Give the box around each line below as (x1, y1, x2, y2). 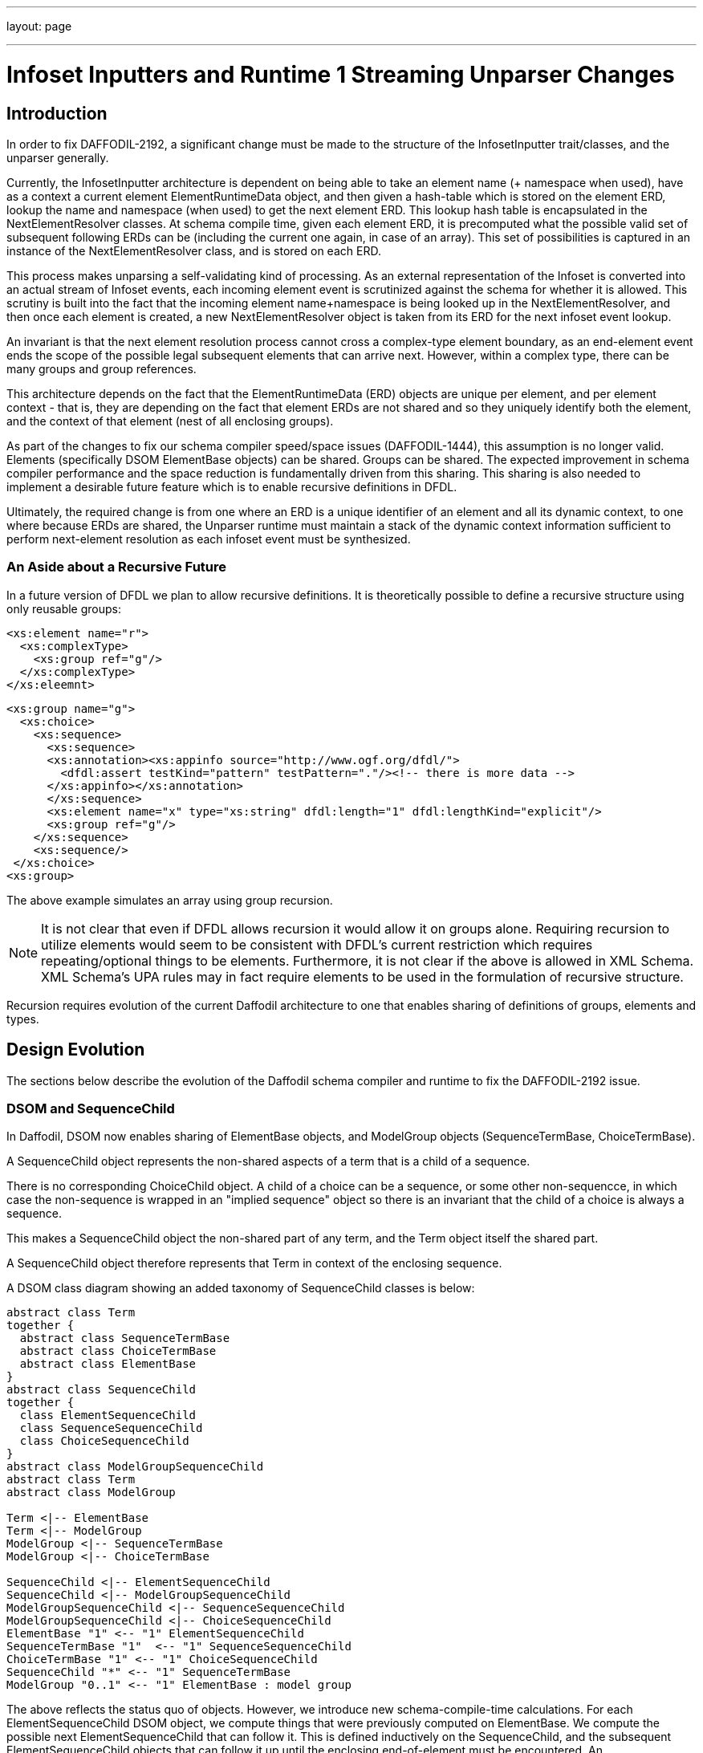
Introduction (6, 103, 108, 124)
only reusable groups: (6, 601, 122, 616)
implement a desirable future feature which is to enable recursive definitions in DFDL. (6, 479, 457, 494)
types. (6, 1011, 39, 1026)
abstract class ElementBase (19, 1357, 197, 1371)
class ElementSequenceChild (19, 1409, 197, 1422)
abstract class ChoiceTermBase (19, 1344, 217, 1358)
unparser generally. (6, 150, 109, 165)
